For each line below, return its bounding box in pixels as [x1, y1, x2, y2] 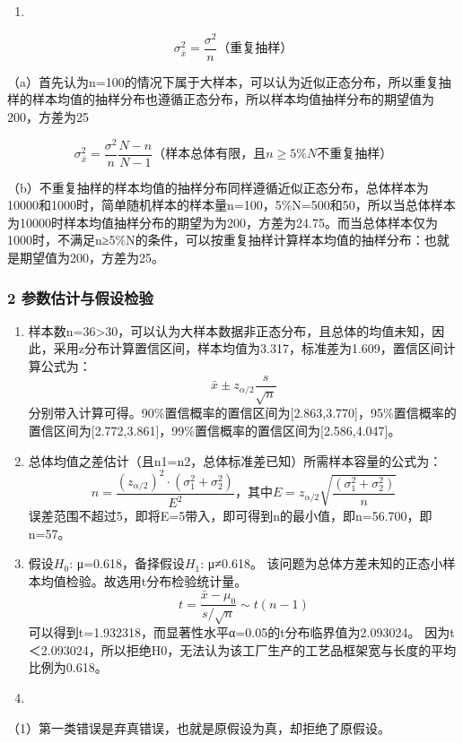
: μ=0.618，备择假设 [69, 554, 185, 573]
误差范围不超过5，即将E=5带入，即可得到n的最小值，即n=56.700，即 [28, 506, 432, 525]
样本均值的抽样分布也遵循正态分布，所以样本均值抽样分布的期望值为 [31, 90, 434, 108]
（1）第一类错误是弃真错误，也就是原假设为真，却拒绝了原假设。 [7, 718, 390, 737]
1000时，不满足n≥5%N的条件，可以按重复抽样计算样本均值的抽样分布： [7, 230, 424, 249]
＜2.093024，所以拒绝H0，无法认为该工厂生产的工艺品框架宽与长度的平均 [28, 640, 457, 659]
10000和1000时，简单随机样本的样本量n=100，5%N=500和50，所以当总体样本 [7, 195, 456, 214]
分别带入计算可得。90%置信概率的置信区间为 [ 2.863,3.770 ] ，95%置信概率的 [28, 403, 457, 422]
